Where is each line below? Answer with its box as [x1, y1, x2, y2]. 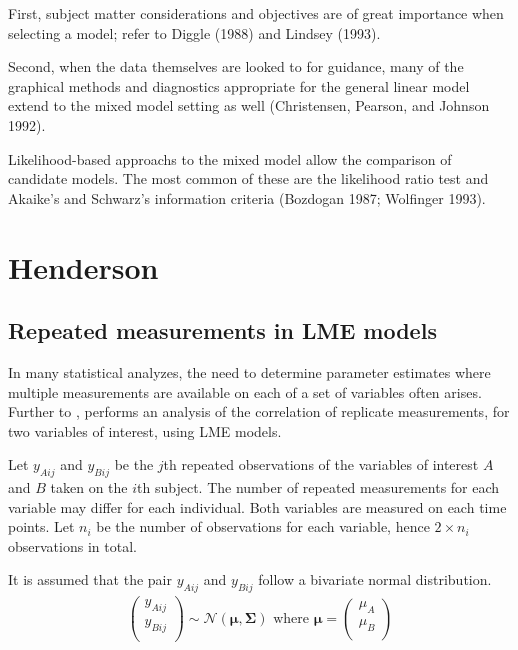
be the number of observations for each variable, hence [96, 516, 430, 537]
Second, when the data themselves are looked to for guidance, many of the [8, 56, 464, 77]
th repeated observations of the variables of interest [163, 454, 479, 475]
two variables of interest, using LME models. [8, 420, 282, 441]
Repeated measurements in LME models [8, 315, 437, 346]
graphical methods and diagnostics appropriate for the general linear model [8, 75, 470, 96]
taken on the [50, 477, 128, 498]
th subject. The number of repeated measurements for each [137, 477, 500, 498]
